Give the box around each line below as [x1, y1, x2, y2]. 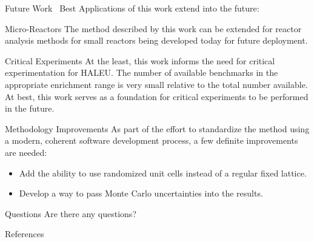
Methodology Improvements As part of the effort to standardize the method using [5, 122, 310, 135]
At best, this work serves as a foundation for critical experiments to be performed [5, 90, 309, 103]
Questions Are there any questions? [5, 207, 136, 220]
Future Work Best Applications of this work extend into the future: [5, 2, 259, 14]
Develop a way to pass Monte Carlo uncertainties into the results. [19, 187, 263, 200]
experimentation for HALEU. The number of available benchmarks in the [5, 66, 278, 79]
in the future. [5, 102, 55, 115]
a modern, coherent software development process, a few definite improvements [5, 134, 298, 147]
